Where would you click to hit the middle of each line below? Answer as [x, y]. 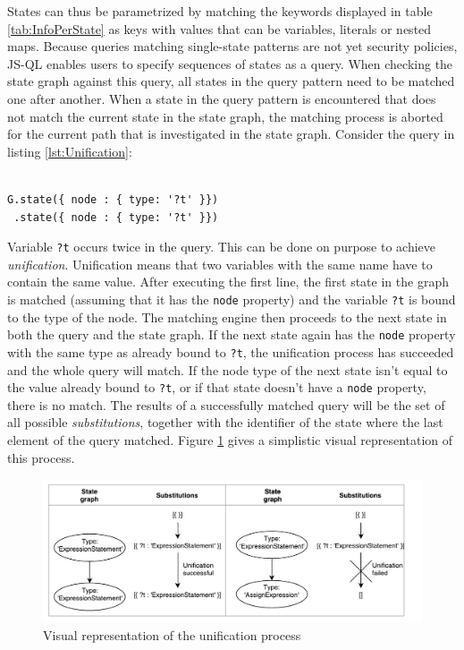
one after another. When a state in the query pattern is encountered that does [222, 98]
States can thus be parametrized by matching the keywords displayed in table [220, 11]
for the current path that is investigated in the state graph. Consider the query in [231, 134]
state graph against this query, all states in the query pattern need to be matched [231, 81]
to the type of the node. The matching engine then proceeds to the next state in [227, 316]
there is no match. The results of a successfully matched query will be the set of [226, 404]
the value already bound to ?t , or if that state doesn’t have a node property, [217, 387]
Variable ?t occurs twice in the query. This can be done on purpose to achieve [222, 247]
